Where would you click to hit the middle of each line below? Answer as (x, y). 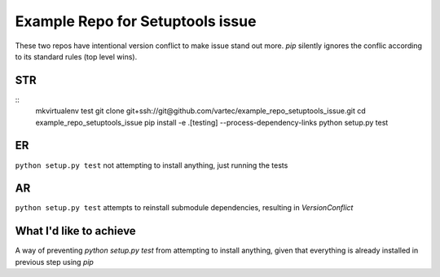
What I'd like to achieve (75, 231)
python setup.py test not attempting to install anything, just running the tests (152, 165)
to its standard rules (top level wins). (76, 56)
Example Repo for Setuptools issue (136, 21)
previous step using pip (54, 262)
